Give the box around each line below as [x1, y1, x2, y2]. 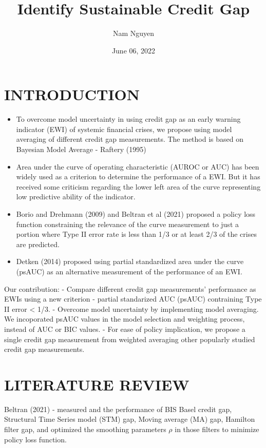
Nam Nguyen [112, 28, 155, 39]
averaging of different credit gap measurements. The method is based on [16, 134, 243, 144]
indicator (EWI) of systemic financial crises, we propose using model [16, 123, 232, 134]
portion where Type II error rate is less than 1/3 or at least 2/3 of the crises [16, 229, 257, 239]
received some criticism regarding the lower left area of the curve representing [16, 181, 261, 192]
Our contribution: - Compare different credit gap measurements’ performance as [4, 283, 256, 294]
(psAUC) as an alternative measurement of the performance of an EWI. [16, 266, 242, 276]
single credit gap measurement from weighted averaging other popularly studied [4, 333, 255, 344]
